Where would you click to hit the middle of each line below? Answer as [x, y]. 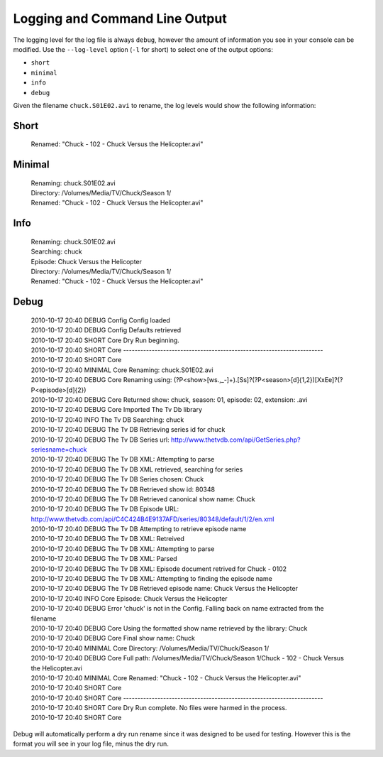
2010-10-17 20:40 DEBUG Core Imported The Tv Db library [116, 410]
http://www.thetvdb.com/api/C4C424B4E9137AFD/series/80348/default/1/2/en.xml [152, 519]
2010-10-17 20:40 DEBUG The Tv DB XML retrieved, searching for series [137, 469]
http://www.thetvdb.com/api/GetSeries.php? [235, 440]
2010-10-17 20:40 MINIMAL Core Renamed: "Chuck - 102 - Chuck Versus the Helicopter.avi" [166, 677]
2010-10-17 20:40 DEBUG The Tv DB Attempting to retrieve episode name [139, 529]
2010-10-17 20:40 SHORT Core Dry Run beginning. [105, 340]
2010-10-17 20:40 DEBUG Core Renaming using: [101, 380]
